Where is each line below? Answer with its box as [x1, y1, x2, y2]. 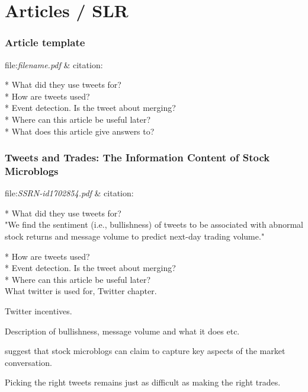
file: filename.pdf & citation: [5, 58, 103, 71]
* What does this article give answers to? [5, 125, 155, 137]
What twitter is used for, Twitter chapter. [5, 285, 157, 297]
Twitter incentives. [5, 305, 72, 317]
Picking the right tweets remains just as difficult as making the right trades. [5, 376, 281, 388]
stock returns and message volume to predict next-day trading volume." [5, 230, 265, 243]
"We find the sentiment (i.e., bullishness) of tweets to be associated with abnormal [5, 218, 303, 231]
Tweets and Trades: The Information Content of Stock [5, 150, 270, 165]
